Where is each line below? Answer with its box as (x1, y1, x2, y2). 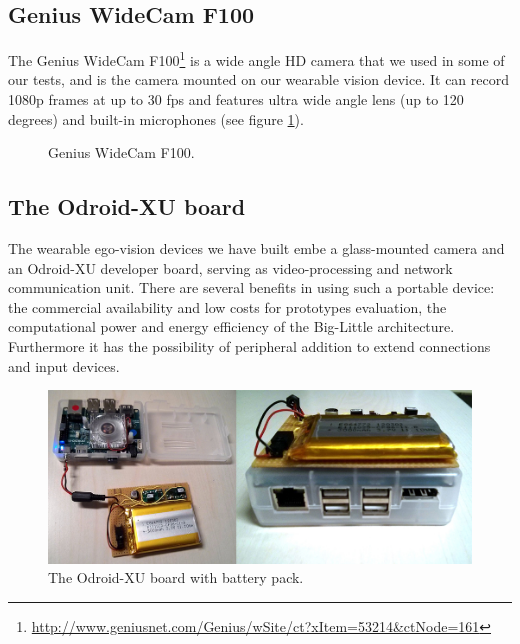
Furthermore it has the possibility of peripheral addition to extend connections (8, 336, 491, 356)
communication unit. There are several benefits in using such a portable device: (8, 277, 495, 298)
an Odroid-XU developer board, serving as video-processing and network (8, 257, 453, 278)
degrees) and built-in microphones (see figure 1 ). (8, 108, 304, 129)
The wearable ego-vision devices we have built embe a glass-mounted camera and (8, 238, 505, 259)
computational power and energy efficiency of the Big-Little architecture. (8, 316, 455, 337)
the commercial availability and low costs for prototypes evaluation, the (8, 296, 447, 317)
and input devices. (8, 355, 120, 376)
